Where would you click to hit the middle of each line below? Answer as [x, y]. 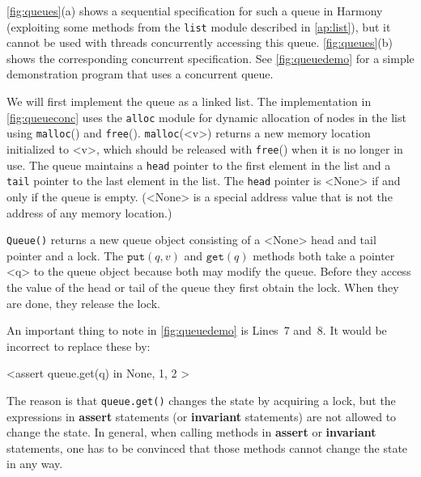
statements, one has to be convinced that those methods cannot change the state [207, 447]
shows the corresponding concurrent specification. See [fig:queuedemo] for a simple [210, 58]
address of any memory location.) [89, 212]
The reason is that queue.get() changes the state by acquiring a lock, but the [201, 400]
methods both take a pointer [324, 255]
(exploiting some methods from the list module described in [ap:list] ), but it [199, 26]
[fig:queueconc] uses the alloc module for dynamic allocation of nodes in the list [206, 117]
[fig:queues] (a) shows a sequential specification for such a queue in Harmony [195, 11]
